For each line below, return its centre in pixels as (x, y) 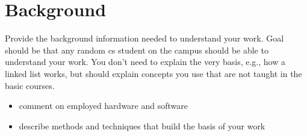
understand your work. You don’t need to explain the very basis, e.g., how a (145, 62)
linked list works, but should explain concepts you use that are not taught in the (153, 73)
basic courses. (30, 85)
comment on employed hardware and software (103, 106)
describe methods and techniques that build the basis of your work (142, 125)
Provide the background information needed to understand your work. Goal (144, 38)
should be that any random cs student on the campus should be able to (137, 50)
